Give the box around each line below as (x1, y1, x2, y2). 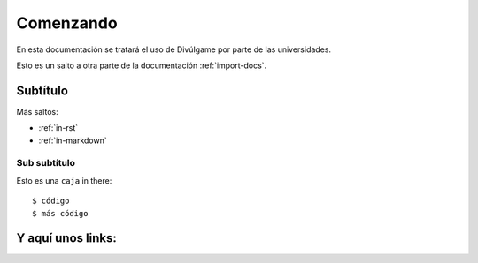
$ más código (32, 208, 89, 218)
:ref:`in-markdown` (38, 135, 108, 146)
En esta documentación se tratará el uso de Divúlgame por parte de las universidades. (16, 44, 332, 55)
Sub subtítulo (16, 157, 75, 169)
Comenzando (16, 13, 119, 33)
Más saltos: (16, 106, 58, 116)
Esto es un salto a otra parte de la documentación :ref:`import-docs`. (16, 60, 267, 71)
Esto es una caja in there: (16, 175, 112, 185)
